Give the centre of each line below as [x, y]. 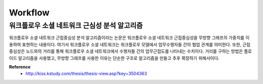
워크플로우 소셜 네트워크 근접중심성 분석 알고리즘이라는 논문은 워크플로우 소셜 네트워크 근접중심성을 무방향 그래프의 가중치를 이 [129, 38]
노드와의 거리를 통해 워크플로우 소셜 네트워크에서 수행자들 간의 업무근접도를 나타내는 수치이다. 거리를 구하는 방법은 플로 [139, 51]
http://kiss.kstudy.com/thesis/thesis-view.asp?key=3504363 [86, 74]
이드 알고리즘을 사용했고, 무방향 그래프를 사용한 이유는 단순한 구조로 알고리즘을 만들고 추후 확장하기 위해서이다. [114, 58]
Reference [20, 67]
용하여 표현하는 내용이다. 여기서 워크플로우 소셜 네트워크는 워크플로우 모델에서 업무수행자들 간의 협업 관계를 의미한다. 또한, [125, 44]
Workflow [29, 13]
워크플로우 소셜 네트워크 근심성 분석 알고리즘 [76, 26]
